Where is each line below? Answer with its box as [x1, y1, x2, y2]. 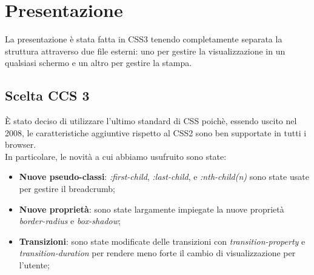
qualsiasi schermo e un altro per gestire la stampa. [5, 56, 192, 69]
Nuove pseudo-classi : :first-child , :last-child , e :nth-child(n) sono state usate [19, 170, 309, 183]
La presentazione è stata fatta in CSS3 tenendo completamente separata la [5, 33, 282, 45]
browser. [5, 138, 36, 151]
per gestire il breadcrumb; [19, 182, 115, 195]
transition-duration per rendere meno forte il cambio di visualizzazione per [19, 247, 296, 259]
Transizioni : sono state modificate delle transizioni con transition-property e [19, 234, 306, 247]
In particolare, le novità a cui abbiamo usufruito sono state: [5, 150, 227, 162]
